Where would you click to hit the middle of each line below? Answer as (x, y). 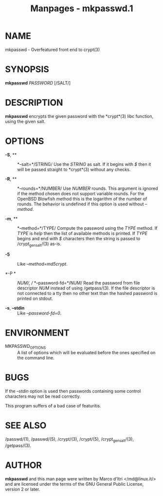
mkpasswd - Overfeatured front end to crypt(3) (53, 49)
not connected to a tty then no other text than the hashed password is (87, 293)
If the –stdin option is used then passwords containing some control (73, 391)
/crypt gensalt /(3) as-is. (39, 244)
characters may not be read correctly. (43, 396)
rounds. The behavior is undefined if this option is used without (81, 204)
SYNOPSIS (27, 69)
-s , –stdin (15, 308)
